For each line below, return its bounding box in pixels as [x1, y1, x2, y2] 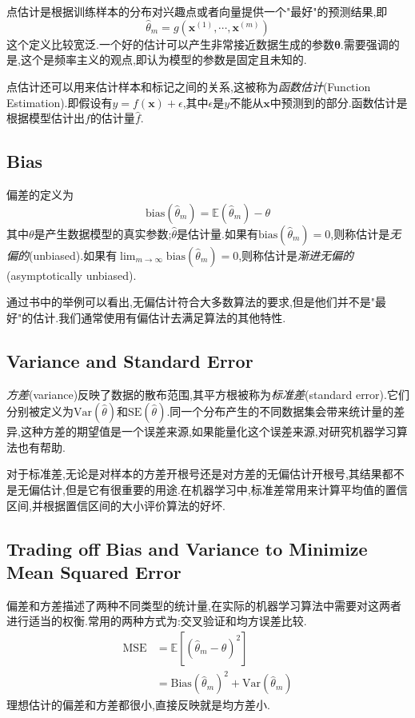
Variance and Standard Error [6, 348, 253, 373]
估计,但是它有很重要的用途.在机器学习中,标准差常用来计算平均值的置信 [39, 481, 408, 497]
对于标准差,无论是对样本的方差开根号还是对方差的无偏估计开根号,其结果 [6, 465, 382, 482]
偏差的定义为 [6, 185, 74, 202]
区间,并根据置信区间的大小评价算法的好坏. [6, 497, 225, 513]
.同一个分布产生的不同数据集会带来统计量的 [166, 403, 394, 420]
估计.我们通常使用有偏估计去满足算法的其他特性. [33, 309, 286, 325]
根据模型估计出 [6, 110, 85, 126]
